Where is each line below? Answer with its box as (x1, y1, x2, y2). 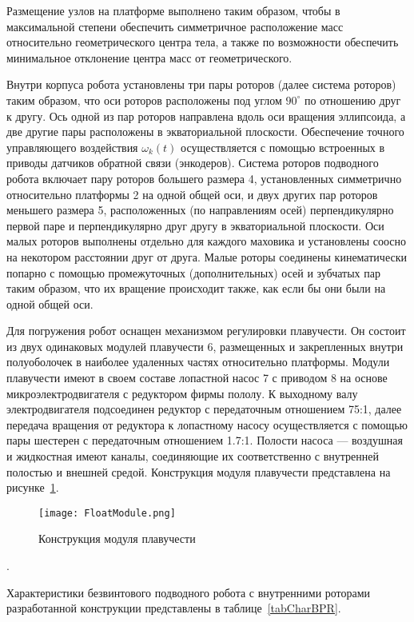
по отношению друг (304, 91, 401, 108)
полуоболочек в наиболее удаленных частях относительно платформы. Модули (6, 353, 390, 370)
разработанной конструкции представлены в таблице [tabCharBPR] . (6, 600, 341, 616)
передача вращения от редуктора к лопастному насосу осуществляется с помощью (6, 416, 408, 433)
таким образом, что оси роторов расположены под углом (6, 91, 282, 108)
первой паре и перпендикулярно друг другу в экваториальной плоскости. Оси (6, 217, 384, 233)
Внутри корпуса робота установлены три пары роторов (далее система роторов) (6, 76, 396, 93)
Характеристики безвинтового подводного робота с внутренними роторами (6, 584, 371, 600)
